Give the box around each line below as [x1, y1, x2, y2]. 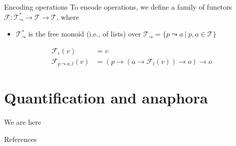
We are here [4, 117, 42, 127]
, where [56, 11, 79, 22]
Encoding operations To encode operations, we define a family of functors [4, 2, 232, 12]
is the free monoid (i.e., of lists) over [28, 28, 141, 39]
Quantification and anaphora [4, 87, 208, 108]
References [4, 134, 37, 144]
